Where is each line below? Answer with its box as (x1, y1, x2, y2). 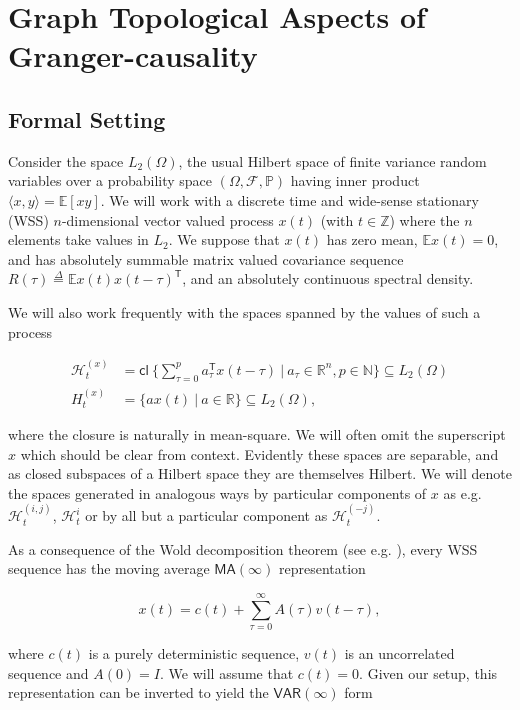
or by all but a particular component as (85, 505, 328, 526)
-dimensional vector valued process (61, 209, 274, 230)
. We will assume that (160, 662, 294, 683)
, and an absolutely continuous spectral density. (182, 268, 474, 289)
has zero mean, (326, 229, 418, 250)
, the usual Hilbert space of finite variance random (178, 150, 487, 171)
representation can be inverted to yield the (8, 682, 269, 703)
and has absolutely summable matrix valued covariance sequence (8, 248, 404, 269)
